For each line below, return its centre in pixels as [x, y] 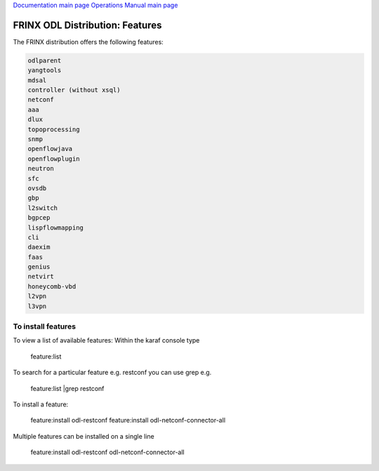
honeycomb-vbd [52, 286]
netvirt [41, 277]
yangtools [45, 71]
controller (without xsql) [74, 90]
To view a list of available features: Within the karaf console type [106, 340]
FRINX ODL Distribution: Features [87, 25]
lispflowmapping [56, 227]
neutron [41, 169]
